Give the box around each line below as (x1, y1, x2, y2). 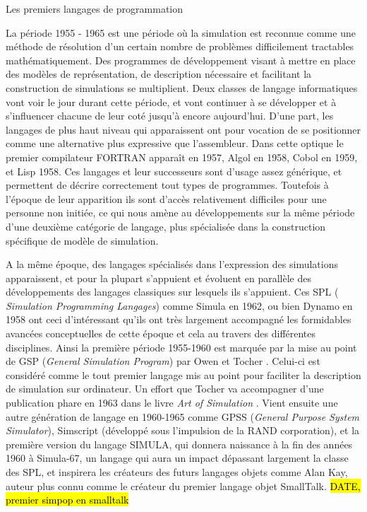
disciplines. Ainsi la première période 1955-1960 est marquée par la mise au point (6, 339, 357, 354)
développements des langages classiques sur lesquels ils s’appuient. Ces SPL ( (6, 284, 339, 299)
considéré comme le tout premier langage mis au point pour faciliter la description (6, 367, 361, 382)
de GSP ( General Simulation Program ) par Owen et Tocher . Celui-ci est (6, 354, 320, 368)
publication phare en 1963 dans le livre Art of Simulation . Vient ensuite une (6, 395, 338, 410)
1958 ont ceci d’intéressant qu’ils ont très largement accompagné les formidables (6, 312, 351, 327)
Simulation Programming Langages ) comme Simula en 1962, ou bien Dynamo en (6, 298, 353, 313)
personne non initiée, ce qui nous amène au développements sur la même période (6, 205, 355, 220)
